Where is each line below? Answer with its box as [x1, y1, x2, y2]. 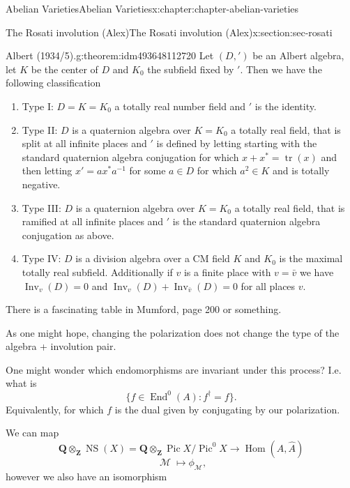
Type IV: [22, 251, 61, 266]
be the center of [31, 61, 98, 76]
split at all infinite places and [22, 136, 147, 151]
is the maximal [279, 251, 343, 266]
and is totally [273, 163, 330, 178]
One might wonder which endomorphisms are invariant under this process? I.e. [6, 362, 342, 376]
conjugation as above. [22, 227, 114, 242]
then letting [22, 163, 73, 178]
